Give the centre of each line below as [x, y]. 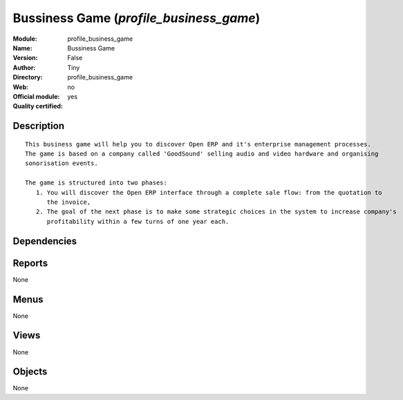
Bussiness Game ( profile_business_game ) [137, 18]
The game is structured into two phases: [96, 183]
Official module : [36, 96]
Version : [25, 58]
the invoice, [69, 202]
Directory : [28, 77]
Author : [24, 67]
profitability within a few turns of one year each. [138, 221]
